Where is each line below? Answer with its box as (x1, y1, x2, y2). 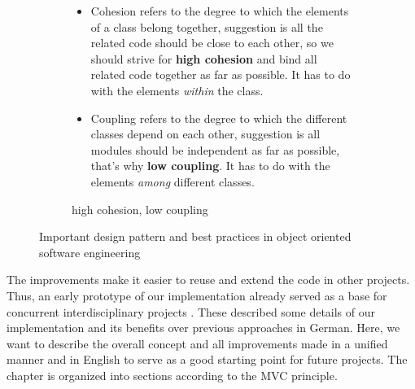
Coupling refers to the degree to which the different (90, 109, 347, 126)
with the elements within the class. (90, 81, 264, 98)
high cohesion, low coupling (72, 200, 208, 217)
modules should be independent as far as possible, (90, 141, 340, 158)
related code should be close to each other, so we (90, 34, 334, 51)
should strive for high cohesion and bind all (90, 50, 317, 67)
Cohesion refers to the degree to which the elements (90, 2, 349, 19)
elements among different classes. (90, 173, 255, 190)
